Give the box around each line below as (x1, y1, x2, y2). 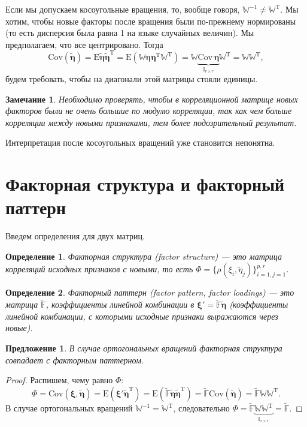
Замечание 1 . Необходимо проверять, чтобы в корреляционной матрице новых (5, 92, 298, 105)
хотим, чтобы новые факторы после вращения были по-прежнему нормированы (5, 14, 296, 27)
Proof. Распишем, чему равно (5, 374, 113, 386)
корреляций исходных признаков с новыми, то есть (5, 263, 193, 275)
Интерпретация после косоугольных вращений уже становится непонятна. (5, 136, 275, 149)
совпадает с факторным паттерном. (5, 353, 144, 366)
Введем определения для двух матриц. (5, 230, 145, 242)
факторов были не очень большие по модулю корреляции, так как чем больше (5, 104, 292, 117)
